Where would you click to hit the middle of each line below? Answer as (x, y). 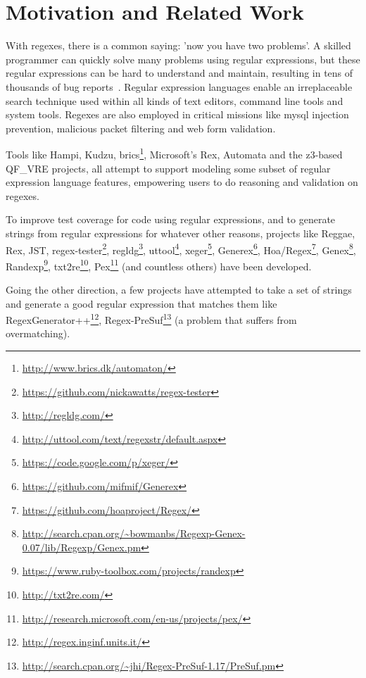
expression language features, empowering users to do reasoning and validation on (182, 182)
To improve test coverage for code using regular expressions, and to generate (171, 219)
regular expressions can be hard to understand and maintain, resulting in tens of (179, 73)
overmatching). (38, 333)
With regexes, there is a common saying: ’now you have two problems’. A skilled (178, 45)
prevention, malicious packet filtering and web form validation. (141, 128)
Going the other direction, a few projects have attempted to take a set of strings (179, 289)
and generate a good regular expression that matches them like (141, 303)
